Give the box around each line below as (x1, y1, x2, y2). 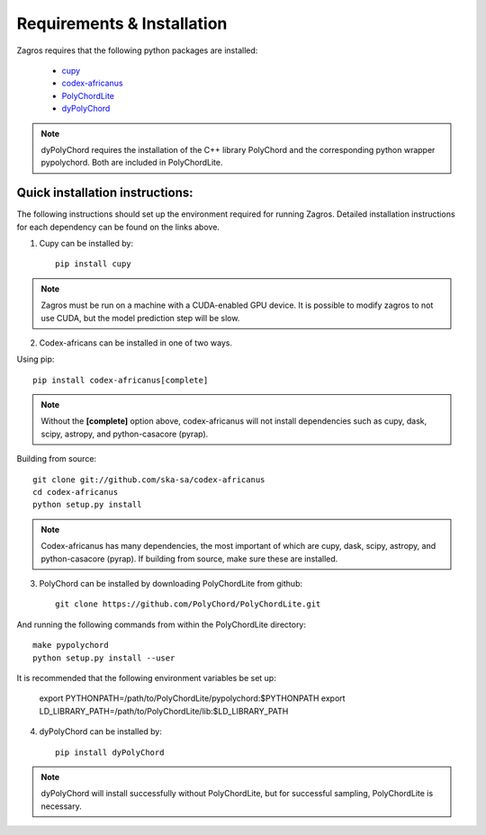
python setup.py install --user (32, 652, 175, 663)
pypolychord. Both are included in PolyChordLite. (40, 157, 224, 168)
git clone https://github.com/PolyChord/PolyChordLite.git (55, 599, 321, 609)
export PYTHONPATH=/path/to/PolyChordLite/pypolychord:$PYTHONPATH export (39, 693, 346, 704)
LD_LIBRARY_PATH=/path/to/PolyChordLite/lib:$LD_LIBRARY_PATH (39, 705, 289, 716)
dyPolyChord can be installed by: (39, 726, 162, 737)
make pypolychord (32, 640, 109, 651)
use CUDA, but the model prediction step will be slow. (40, 312, 240, 323)
